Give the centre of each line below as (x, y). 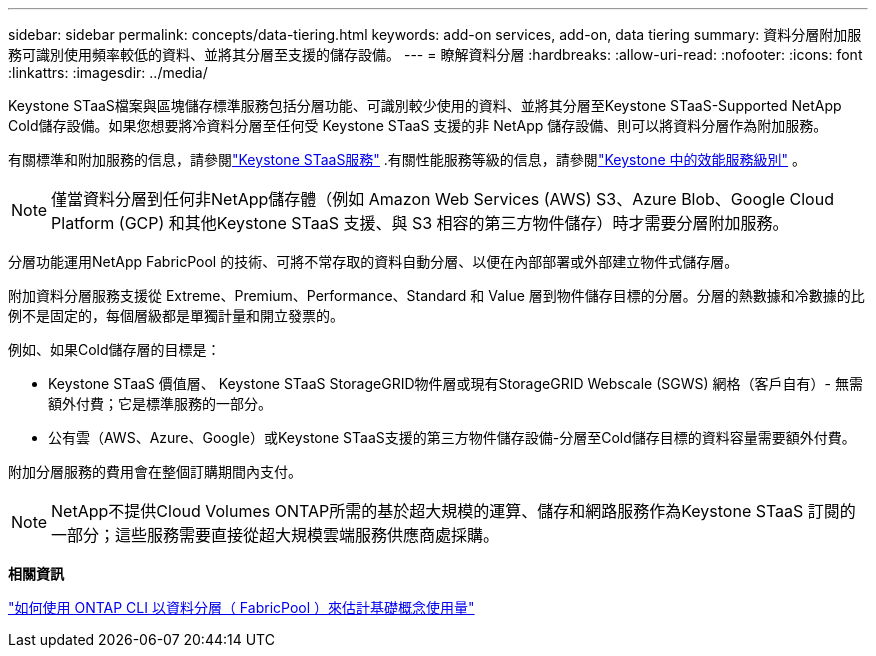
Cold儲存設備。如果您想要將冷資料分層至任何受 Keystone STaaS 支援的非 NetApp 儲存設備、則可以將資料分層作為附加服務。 (418, 125)
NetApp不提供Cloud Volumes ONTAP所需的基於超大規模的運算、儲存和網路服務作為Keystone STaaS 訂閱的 (453, 511)
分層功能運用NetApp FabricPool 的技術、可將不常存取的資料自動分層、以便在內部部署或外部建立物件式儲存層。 (373, 261)
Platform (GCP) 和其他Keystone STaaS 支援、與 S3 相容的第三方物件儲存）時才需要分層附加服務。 (420, 223)
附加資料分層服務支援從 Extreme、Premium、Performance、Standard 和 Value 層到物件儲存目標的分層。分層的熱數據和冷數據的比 (436, 295)
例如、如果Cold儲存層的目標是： (114, 349)
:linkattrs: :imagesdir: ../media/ (108, 72)
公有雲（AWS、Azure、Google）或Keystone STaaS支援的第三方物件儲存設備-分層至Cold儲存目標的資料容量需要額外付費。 (452, 437)
